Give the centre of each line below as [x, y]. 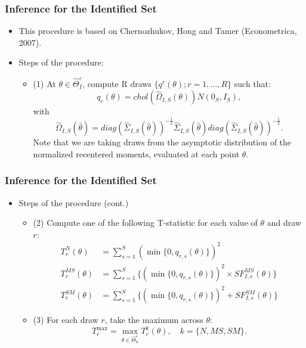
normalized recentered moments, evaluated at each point [136, 153]
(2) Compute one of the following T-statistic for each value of [145, 223]
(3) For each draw [66, 320]
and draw [284, 223]
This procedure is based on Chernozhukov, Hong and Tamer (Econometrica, [158, 31]
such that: [252, 83]
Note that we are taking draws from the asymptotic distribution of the [162, 142]
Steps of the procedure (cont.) [74, 202]
